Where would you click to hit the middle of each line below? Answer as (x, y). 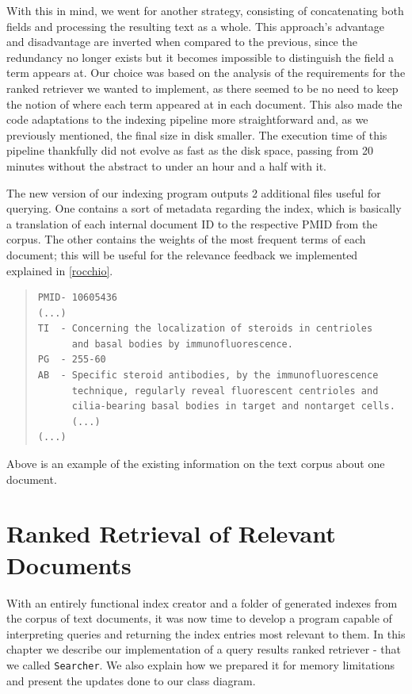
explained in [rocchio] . (60, 270)
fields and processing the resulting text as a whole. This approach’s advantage (196, 26)
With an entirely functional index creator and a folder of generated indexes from (202, 602)
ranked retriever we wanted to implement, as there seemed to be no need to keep (202, 88)
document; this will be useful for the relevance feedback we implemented (182, 254)
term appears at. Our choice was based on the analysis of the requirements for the (206, 73)
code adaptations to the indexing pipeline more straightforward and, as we (187, 119)
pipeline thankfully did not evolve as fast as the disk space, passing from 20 (190, 150)
